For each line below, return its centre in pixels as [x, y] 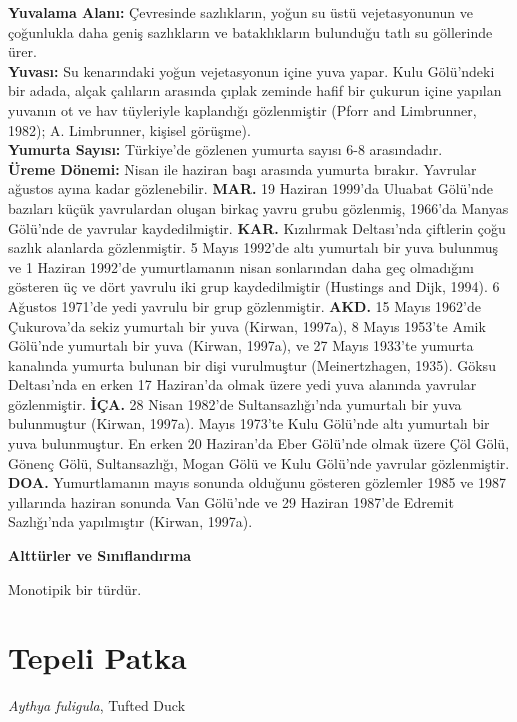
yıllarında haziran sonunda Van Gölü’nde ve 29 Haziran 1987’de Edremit [231, 501]
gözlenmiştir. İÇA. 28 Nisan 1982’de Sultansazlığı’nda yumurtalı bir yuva [235, 403]
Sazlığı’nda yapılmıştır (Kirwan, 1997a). [130, 521]
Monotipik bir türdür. [75, 588]
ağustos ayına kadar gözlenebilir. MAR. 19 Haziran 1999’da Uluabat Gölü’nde [251, 188]
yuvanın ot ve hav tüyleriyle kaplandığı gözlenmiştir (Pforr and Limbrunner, [242, 109]
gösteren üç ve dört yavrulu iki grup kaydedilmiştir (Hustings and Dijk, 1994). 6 [254, 286]
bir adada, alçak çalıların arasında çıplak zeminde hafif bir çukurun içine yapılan [255, 90]
